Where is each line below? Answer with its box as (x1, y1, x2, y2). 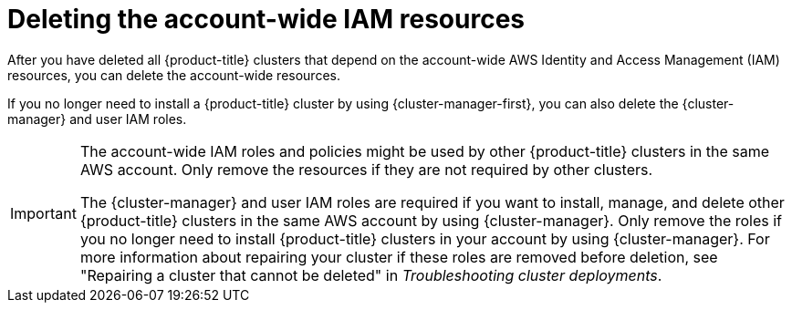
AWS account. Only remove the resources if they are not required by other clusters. (79, 160, 653, 179)
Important (10, 203, 77, 222)
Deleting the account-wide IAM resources (7, 4, 526, 35)
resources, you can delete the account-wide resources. (7, 67, 340, 83)
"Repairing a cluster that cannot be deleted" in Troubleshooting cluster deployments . (79, 265, 662, 284)
